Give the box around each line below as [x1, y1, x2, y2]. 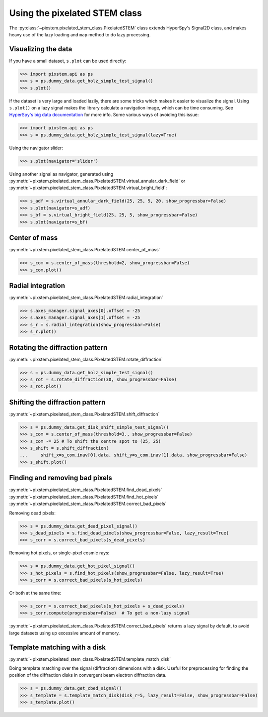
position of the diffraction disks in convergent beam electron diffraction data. [9, 672, 167, 678]
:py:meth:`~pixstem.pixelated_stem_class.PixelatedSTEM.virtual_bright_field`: [9, 185, 167, 191]
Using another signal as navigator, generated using [9, 171, 114, 177]
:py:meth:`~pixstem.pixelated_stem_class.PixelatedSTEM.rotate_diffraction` [9, 356, 163, 362]
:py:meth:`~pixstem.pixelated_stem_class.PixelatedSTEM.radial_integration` [9, 295, 163, 301]
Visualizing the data [9, 45, 72, 53]
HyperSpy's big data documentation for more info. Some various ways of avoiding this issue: [9, 112, 199, 118]
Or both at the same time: [9, 590, 62, 596]
